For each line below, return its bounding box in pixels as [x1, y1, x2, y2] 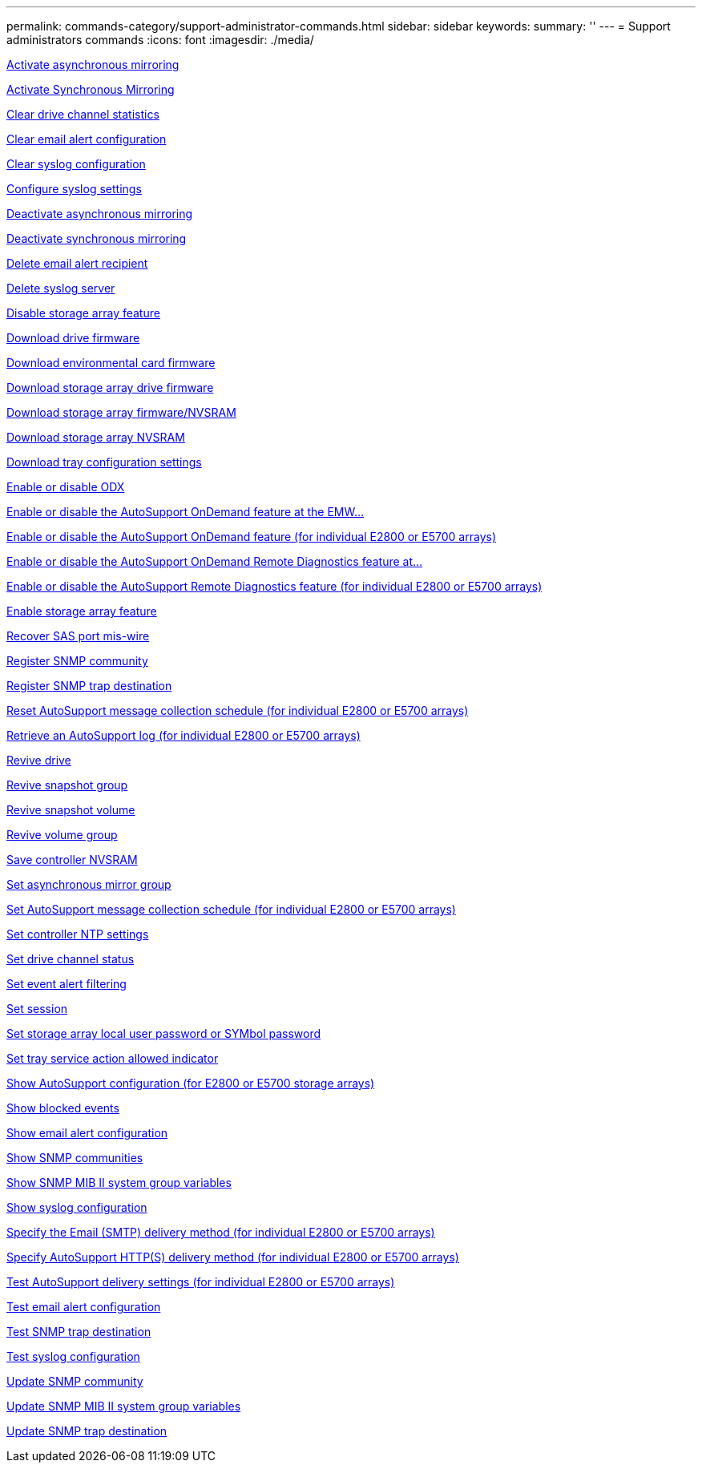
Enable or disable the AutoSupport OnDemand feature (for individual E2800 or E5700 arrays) [6, 530, 496, 543]
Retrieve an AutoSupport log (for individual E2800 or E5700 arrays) [6, 728, 361, 742]
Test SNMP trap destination [6, 1325, 151, 1338]
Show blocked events [6, 1101, 119, 1115]
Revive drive [6, 753, 71, 767]
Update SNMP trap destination [6, 1424, 167, 1438]
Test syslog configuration [6, 1350, 140, 1363]
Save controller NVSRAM [6, 853, 138, 866]
